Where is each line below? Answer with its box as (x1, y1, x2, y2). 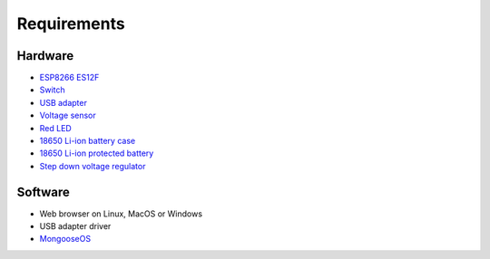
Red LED (39, 122, 72, 133)
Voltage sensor (39, 110, 97, 121)
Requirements (16, 14, 126, 34)
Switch (39, 84, 65, 95)
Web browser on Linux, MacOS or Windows (39, 208, 203, 219)
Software (16, 184, 70, 199)
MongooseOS (39, 234, 91, 245)
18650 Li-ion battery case (39, 136, 136, 147)
